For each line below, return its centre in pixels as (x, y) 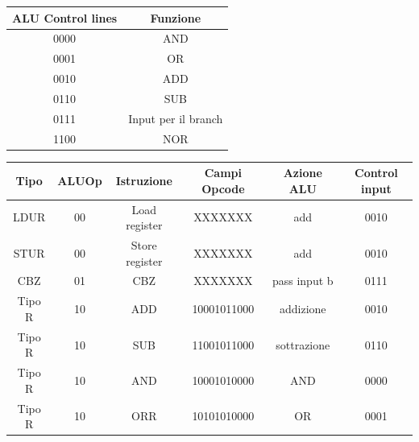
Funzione (176, 17)
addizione (303, 309)
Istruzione (144, 180)
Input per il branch (176, 118)
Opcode (223, 188)
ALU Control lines (65, 17)
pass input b (303, 281)
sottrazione (303, 344)
